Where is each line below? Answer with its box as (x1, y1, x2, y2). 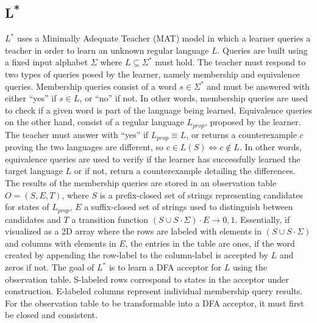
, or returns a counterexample (186, 128, 297, 140)
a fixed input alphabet (5, 56, 88, 68)
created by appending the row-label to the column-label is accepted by (5, 249, 268, 261)
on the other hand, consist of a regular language (5, 115, 184, 128)
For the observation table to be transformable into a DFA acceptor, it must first (5, 296, 304, 309)
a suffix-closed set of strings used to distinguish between (84, 200, 293, 213)
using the (232, 261, 267, 274)
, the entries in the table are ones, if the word (125, 236, 295, 249)
